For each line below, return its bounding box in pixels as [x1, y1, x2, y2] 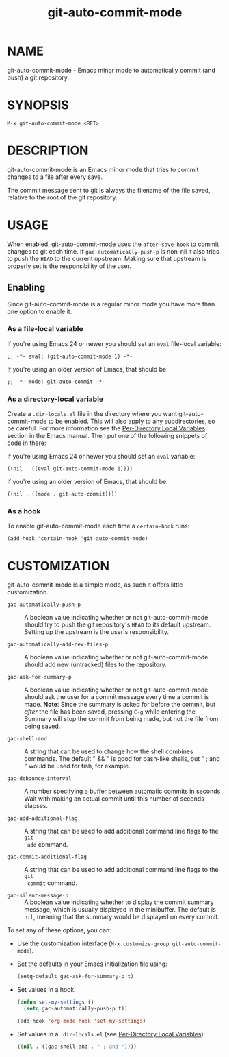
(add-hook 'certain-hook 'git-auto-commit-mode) [7, 535, 148, 542]
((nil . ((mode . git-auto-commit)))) [7, 491, 118, 498]
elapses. [24, 802, 48, 810]
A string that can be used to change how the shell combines [24, 747, 193, 755]
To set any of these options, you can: [7, 926, 111, 934]
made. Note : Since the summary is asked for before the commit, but [24, 701, 216, 709]
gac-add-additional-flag [7, 815, 78, 822]
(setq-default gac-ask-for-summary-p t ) [16, 973, 134, 980]
